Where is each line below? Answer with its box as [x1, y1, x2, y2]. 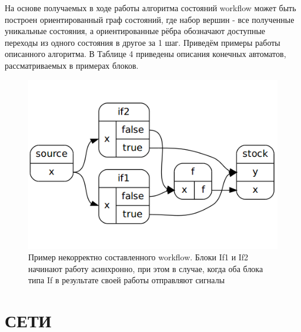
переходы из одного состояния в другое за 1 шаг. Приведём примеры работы [5, 36, 280, 48]
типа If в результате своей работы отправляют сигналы [28, 274, 225, 286]
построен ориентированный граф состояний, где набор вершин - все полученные [5, 13, 295, 25]
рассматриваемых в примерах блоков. [5, 59, 139, 71]
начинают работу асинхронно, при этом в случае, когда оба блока [28, 262, 263, 274]
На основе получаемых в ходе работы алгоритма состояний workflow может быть [5, 2, 296, 14]
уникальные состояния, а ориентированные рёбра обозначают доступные [5, 25, 266, 37]
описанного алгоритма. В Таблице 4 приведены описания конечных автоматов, [5, 48, 286, 60]
